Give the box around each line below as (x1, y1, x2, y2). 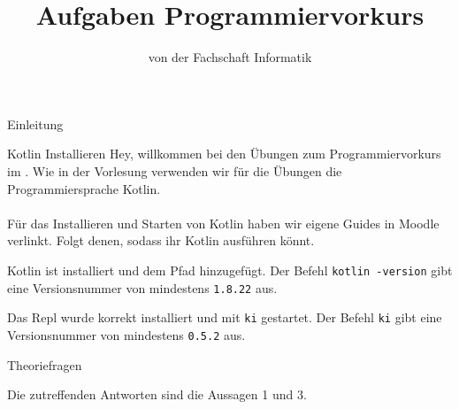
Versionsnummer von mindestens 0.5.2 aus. (7, 325, 246, 343)
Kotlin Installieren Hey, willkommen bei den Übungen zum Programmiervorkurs (7, 144, 441, 163)
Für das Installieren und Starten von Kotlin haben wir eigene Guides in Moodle (7, 213, 440, 232)
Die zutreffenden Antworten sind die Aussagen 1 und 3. (7, 385, 307, 404)
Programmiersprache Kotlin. (7, 179, 161, 197)
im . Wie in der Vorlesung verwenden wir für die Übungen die (7, 161, 342, 180)
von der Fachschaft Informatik (148, 48, 312, 66)
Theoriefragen (7, 355, 82, 374)
